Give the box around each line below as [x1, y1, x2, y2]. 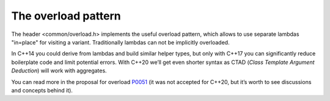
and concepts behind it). [11, 86, 73, 94]
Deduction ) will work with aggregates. [11, 67, 107, 74]
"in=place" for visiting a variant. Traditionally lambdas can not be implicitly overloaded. [11, 38, 230, 46]
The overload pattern [11, 9, 122, 23]
